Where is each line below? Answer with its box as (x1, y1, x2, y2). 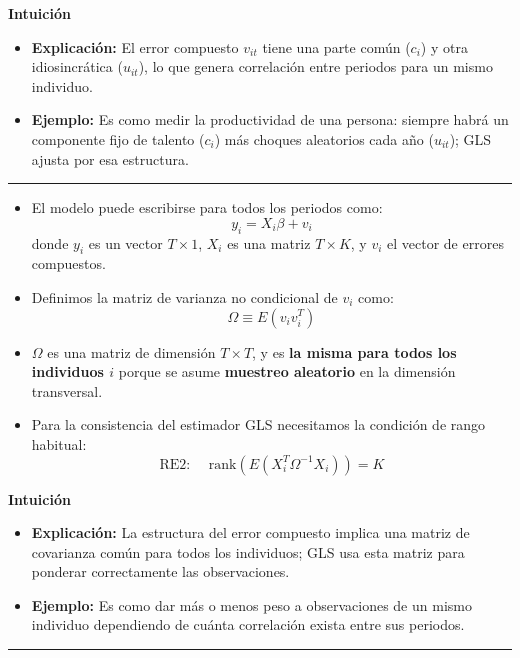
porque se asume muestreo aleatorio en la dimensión (118, 361, 456, 382)
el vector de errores (387, 232, 504, 253)
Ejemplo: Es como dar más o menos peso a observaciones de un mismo (31, 594, 472, 615)
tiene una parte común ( (262, 36, 411, 57)
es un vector (88, 232, 163, 253)
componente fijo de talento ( (31, 128, 205, 149)
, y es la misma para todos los (252, 341, 457, 362)
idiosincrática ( (31, 56, 123, 77)
